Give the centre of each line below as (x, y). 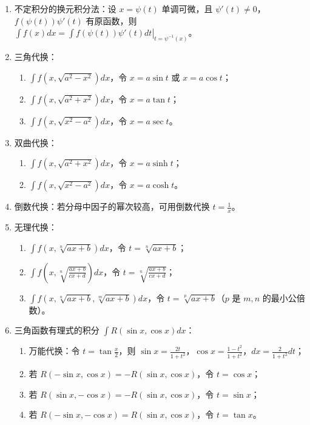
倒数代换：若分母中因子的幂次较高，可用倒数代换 (112, 206)
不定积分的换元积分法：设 (65, 8)
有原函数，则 (111, 20)
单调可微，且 (187, 8)
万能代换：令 (54, 351)
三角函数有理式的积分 (57, 330)
